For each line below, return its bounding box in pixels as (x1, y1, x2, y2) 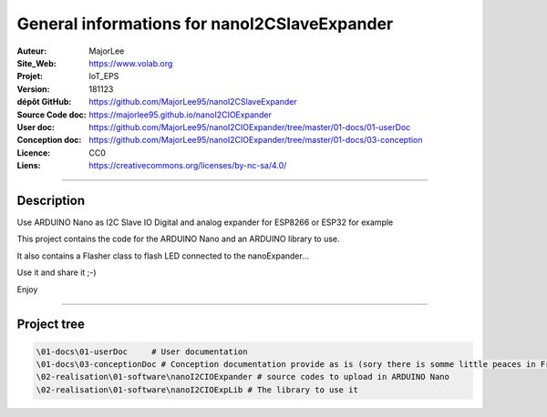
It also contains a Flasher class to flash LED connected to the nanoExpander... (16, 250, 309, 261)
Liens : (16, 160, 41, 171)
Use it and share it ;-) (16, 267, 97, 278)
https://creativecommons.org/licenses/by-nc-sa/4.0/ (88, 160, 287, 171)
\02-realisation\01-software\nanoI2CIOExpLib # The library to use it (36, 384, 359, 395)
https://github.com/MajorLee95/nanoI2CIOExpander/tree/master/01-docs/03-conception (88, 135, 423, 146)
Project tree (16, 317, 86, 332)
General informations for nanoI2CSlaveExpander (16, 14, 394, 34)
